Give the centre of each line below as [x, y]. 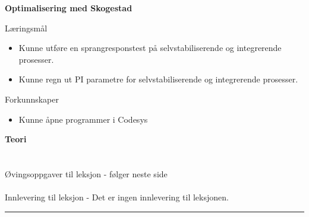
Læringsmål [26, 28]
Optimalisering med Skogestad [69, 8]
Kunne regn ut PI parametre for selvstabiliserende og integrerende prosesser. [158, 79]
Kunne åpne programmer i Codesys [83, 119]
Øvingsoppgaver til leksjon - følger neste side [86, 173]
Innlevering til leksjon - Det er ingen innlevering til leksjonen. [117, 197]
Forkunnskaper [32, 99]
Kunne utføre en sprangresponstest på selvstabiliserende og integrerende [150, 48]
